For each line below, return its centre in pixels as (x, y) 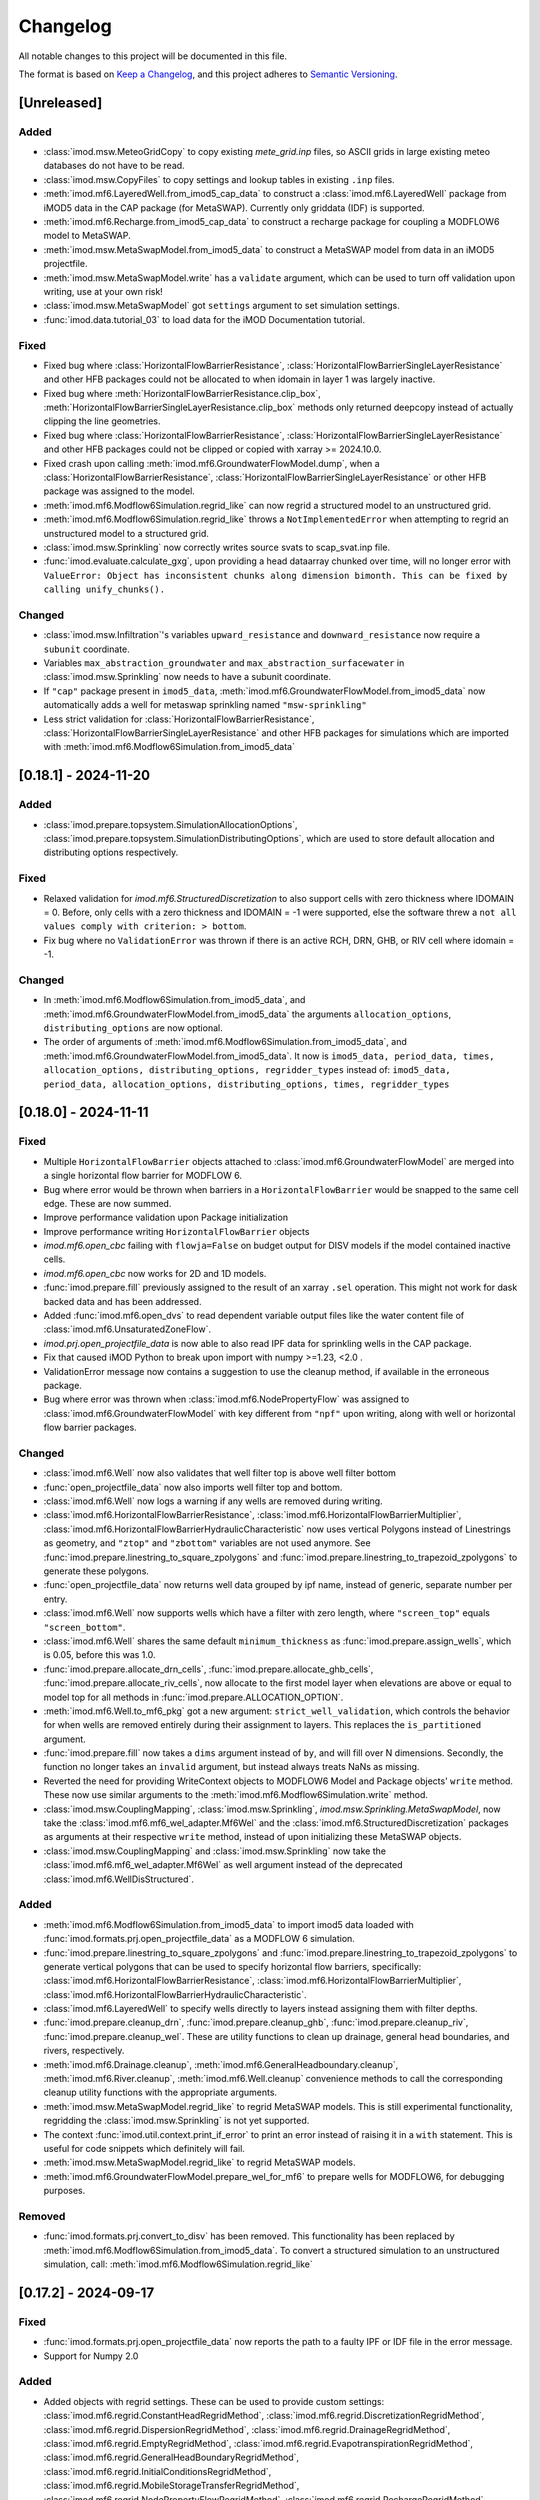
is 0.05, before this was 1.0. (99, 1655)
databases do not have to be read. (114, 166)
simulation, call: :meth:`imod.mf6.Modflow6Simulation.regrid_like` (178, 2264)
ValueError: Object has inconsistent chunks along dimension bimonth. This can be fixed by (275, 575)
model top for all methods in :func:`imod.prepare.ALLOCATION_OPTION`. (193, 1697)
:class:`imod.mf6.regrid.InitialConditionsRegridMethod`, (157, 2471)
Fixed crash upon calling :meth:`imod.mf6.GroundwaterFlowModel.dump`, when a (211, 463)
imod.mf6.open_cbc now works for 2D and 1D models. (155, 1273)
